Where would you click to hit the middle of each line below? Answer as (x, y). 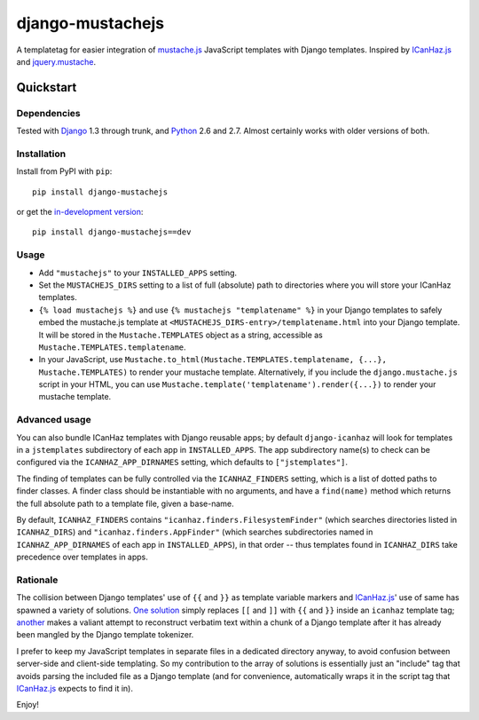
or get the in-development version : (80, 212)
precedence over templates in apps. (82, 557)
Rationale (37, 580)
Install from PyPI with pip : (64, 171)
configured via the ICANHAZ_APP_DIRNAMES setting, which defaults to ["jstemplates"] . (182, 463)
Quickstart (47, 87)
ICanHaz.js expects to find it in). (75, 688)
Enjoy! (28, 705)
